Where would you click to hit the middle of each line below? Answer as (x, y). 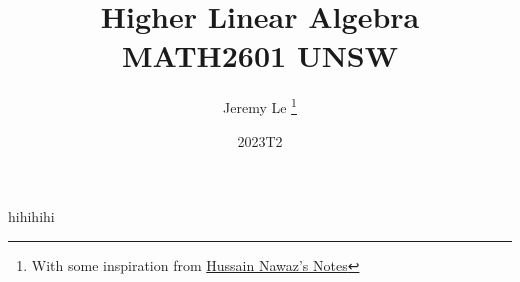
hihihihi (31, 216)
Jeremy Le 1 (260, 105)
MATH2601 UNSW (260, 55)
